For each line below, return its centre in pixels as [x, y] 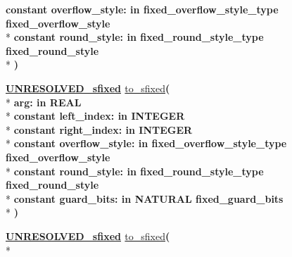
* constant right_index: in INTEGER [99, 129]
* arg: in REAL [44, 102]
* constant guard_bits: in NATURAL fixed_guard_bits [145, 198]
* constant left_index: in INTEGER [95, 116]
